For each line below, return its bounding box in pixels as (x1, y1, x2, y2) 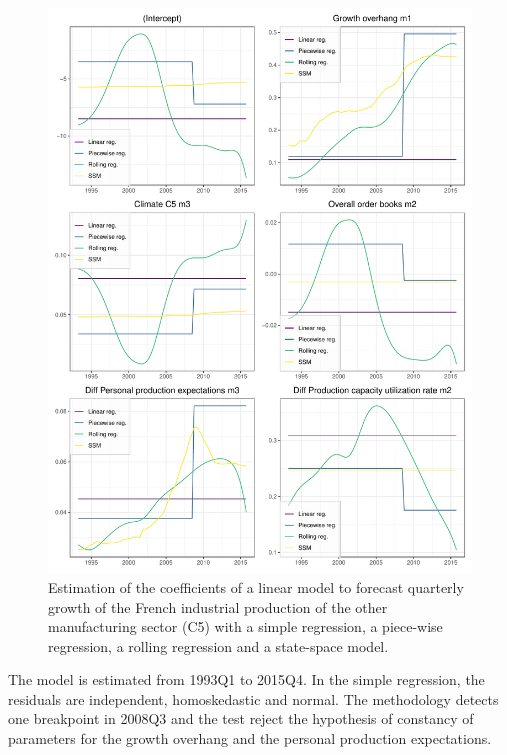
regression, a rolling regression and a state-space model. (48, 635, 389, 656)
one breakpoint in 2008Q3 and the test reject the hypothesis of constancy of (8, 708, 474, 729)
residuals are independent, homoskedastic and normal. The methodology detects (8, 688, 499, 709)
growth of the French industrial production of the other (48, 596, 388, 617)
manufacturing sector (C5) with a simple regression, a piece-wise (48, 616, 443, 637)
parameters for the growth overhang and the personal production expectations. (8, 728, 492, 749)
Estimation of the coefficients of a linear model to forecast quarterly (48, 576, 464, 597)
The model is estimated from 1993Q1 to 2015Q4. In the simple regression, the (8, 669, 485, 690)
